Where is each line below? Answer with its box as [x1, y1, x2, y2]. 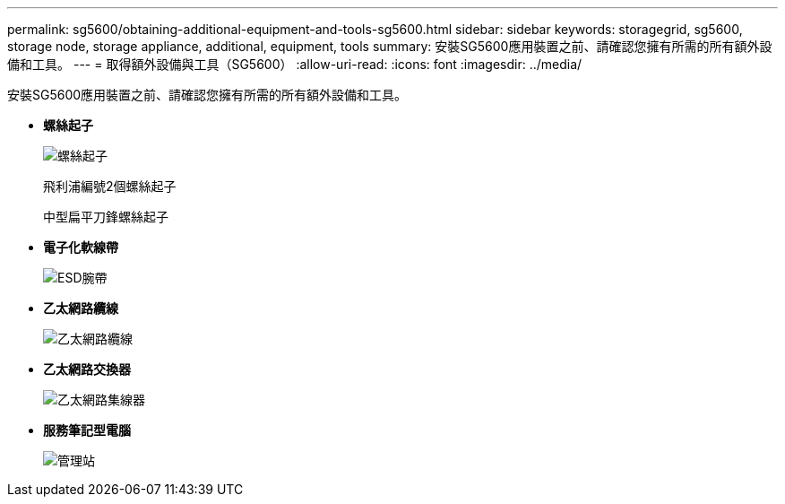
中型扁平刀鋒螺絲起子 [43, 209, 168, 224]
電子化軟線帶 [43, 239, 118, 255]
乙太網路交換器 [43, 361, 131, 377]
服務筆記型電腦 [43, 422, 131, 438]
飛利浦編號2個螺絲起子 [43, 178, 177, 194]
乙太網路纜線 [43, 300, 118, 316]
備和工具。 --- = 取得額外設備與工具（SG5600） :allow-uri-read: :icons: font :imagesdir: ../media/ [7, 56, 582, 72]
